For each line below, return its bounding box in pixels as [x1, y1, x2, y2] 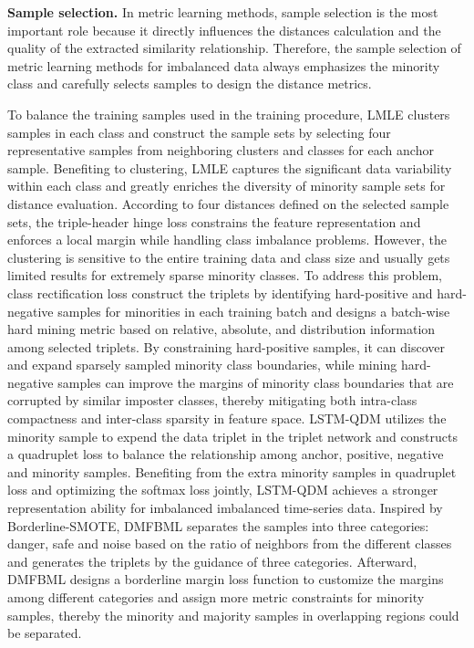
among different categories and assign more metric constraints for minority [7, 588, 425, 606]
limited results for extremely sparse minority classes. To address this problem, [7, 266, 443, 285]
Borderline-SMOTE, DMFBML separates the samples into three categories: [7, 516, 429, 535]
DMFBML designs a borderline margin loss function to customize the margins [7, 570, 444, 589]
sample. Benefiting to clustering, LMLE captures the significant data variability [7, 158, 452, 177]
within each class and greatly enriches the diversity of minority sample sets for [7, 176, 446, 195]
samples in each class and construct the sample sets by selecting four [7, 122, 391, 141]
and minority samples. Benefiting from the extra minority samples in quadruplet [7, 462, 457, 481]
